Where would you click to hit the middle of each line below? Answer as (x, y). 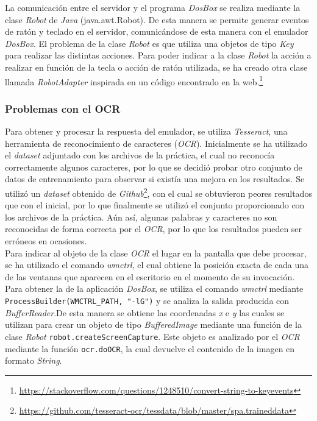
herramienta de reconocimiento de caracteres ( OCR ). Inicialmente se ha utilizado (156, 143)
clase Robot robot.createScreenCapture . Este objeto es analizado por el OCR (152, 336)
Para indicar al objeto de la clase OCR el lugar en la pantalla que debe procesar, (156, 253)
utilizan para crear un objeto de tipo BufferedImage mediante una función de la (153, 324)
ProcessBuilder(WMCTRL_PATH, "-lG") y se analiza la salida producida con (147, 300)
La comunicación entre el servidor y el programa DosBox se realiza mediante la (153, 7)
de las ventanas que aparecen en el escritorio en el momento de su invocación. (150, 276)
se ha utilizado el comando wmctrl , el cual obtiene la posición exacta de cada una (157, 265)
